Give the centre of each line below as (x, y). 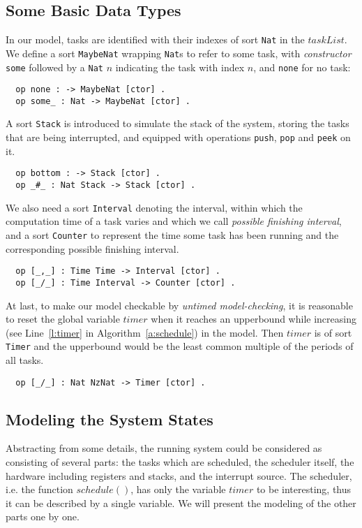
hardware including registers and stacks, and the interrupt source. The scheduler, (179, 475)
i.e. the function (39, 489)
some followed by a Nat (54, 67)
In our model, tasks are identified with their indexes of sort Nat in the (155, 39)
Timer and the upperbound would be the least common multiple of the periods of (180, 346)
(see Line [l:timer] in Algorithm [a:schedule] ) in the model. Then (145, 332)
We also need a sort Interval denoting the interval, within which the (154, 207)
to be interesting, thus (304, 489)
